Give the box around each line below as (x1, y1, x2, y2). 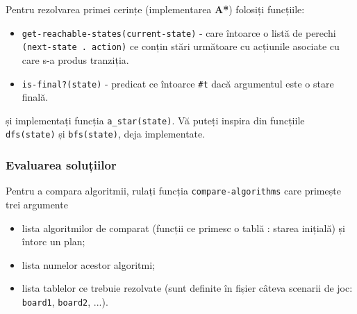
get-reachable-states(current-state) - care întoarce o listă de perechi (22, 25, 336, 40)
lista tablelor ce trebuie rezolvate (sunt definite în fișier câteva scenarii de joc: (22, 281, 353, 295)
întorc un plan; (22, 234, 85, 249)
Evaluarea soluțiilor (6, 156, 117, 173)
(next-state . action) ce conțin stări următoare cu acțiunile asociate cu (22, 39, 340, 53)
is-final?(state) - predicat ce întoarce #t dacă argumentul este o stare (22, 76, 334, 90)
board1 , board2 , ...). (22, 294, 108, 308)
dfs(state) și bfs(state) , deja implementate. (6, 126, 206, 141)
